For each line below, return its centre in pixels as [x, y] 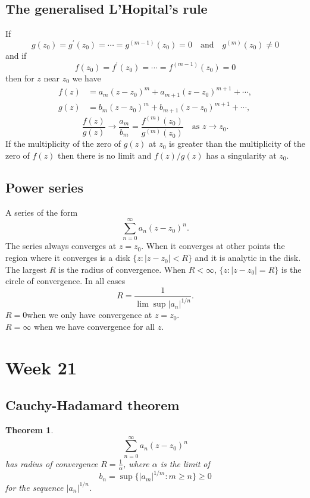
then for [20, 78]
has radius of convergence [52, 463]
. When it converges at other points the [213, 246]
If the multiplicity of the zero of [63, 144]
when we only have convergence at [90, 315]
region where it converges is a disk [68, 258]
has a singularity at [241, 155]
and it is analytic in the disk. [248, 258]
